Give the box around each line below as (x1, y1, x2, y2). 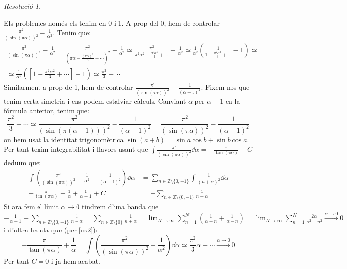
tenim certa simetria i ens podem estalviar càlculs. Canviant (4, 95, 186, 106)
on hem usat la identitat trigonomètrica (4, 134, 124, 144)
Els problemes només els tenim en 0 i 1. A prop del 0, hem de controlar (4, 17, 220, 28)
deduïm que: (4, 157, 41, 168)
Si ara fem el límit (4, 201, 59, 211)
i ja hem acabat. (51, 255, 100, 266)
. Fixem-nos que (201, 82, 250, 92)
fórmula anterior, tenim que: (4, 105, 89, 115)
